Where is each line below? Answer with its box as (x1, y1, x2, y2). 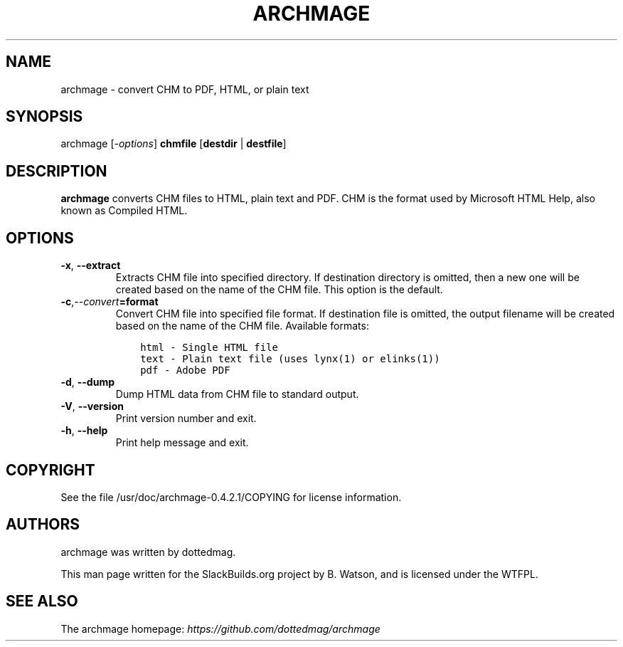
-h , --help (60, 424, 108, 437)
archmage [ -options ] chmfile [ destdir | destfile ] (60, 137, 287, 150)
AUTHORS (6, 515, 80, 534)
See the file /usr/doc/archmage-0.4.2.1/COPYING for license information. (60, 490, 402, 503)
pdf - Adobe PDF (140, 364, 230, 377)
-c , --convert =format (60, 295, 159, 308)
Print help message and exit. (115, 436, 249, 449)
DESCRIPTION (6, 162, 107, 180)
